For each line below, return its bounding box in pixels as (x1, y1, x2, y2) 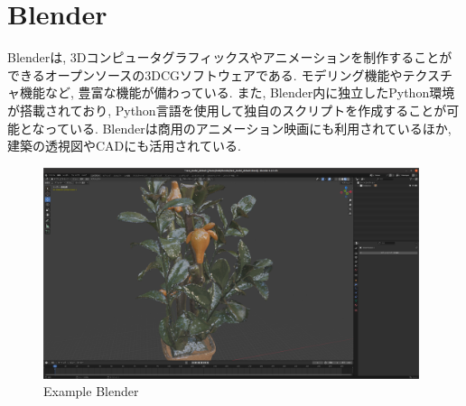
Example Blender (43, 382, 139, 401)
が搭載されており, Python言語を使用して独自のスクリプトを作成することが (7, 100, 447, 119)
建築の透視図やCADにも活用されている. (7, 136, 241, 155)
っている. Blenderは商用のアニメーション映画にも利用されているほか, (44, 118, 452, 137)
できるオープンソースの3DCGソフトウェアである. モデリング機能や (7, 65, 403, 84)
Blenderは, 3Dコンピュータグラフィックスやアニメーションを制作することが (7, 48, 452, 67)
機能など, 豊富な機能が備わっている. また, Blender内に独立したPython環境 (19, 83, 455, 102)
